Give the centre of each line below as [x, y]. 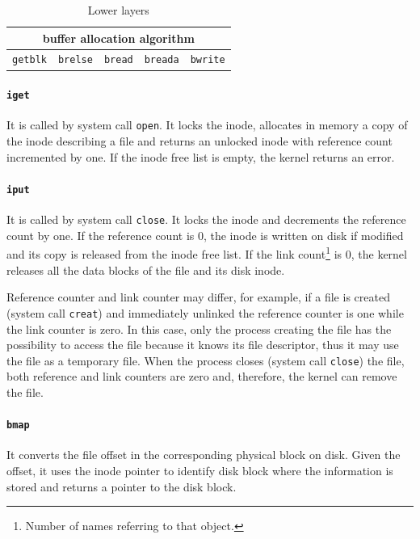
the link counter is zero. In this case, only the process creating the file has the [199, 328]
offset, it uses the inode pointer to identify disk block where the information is [200, 470]
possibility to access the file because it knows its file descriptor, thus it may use [203, 345]
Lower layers [118, 10]
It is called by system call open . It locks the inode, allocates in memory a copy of [207, 125]
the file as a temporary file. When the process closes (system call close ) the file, [206, 360]
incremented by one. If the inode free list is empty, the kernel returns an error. [201, 156]
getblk [29, 60]
